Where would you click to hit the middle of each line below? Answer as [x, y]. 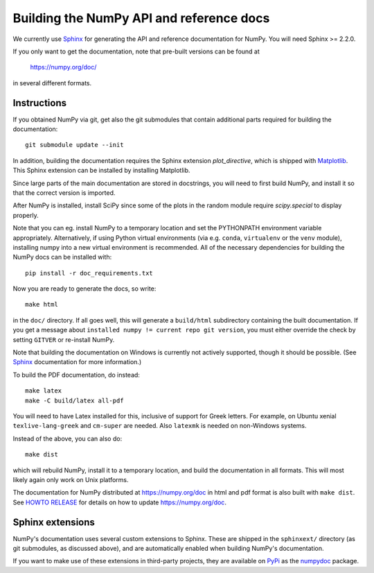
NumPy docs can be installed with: [62, 257]
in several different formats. [52, 83]
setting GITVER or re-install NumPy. [64, 339]
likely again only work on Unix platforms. [71, 479]
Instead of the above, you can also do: [68, 438]
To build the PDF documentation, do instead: [76, 375]
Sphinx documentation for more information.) [77, 362]
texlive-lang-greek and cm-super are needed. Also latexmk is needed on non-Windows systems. [160, 426]
